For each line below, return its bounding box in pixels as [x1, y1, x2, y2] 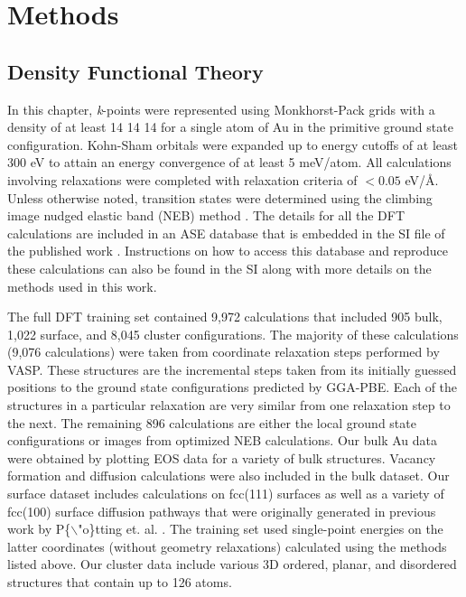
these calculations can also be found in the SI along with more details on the [7, 258, 432, 277]
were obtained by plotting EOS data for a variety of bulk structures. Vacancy [7, 448, 436, 467]
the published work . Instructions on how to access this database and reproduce [7, 241, 448, 260]
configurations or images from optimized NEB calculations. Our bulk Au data [7, 431, 438, 450]
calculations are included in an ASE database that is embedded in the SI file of [7, 223, 445, 242]
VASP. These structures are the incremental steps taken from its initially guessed [7, 359, 457, 378]
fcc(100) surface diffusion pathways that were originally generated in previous [7, 501, 436, 520]
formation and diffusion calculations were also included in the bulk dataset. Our [7, 466, 450, 485]
